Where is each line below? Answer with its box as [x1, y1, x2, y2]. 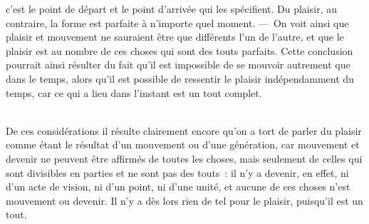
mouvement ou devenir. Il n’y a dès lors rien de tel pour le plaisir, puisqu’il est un [6, 193, 363, 208]
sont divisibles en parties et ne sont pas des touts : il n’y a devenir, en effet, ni [6, 165, 349, 180]
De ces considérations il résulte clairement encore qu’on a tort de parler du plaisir [6, 123, 362, 138]
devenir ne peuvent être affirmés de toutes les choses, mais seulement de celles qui [6, 151, 363, 166]
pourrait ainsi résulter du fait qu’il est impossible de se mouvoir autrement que [6, 57, 350, 72]
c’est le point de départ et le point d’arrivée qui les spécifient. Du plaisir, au [6, 1, 337, 16]
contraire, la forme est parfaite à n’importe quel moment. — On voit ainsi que [6, 15, 349, 30]
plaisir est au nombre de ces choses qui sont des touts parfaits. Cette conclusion [6, 43, 353, 58]
